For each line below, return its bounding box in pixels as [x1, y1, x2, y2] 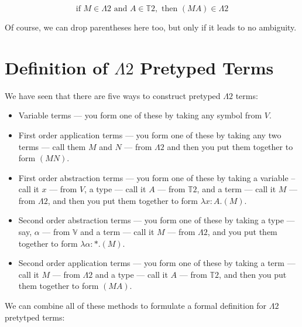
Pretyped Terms [140, 55, 274, 79]
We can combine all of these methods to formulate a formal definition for [5, 299, 267, 312]
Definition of [5, 55, 108, 79]
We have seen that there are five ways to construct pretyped [5, 89, 221, 101]
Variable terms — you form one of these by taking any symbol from [18, 109, 262, 121]
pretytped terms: [5, 311, 65, 323]
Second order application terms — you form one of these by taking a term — [18, 257, 296, 269]
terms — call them [18, 140, 86, 152]
